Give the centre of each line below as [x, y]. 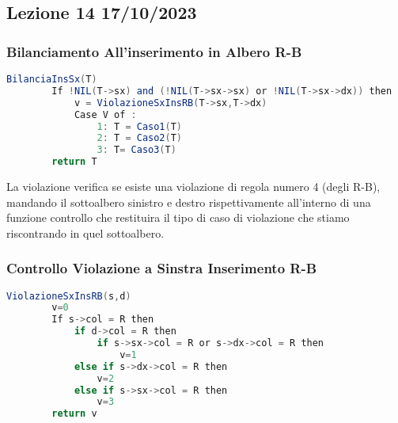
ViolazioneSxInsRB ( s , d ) [69, 296]
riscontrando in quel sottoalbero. [85, 232]
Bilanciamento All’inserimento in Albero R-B [154, 51]
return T [74, 162]
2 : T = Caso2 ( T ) [140, 138]
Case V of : [105, 114]
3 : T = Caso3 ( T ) [136, 150]
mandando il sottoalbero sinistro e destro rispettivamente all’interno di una [189, 202]
